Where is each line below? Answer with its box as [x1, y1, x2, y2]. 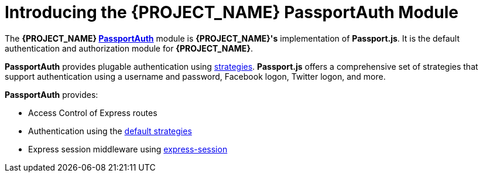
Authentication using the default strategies [28, 125, 192, 136]
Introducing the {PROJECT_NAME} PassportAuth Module [5, 2, 458, 22]
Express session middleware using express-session [28, 144, 228, 154]
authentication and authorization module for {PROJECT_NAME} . [5, 43, 253, 53]
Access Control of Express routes [28, 107, 157, 118]
